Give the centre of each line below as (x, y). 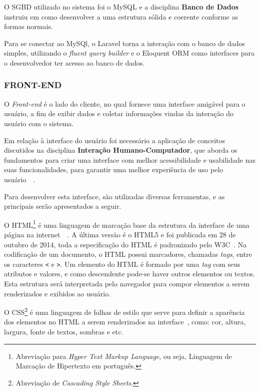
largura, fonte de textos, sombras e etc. (64, 332)
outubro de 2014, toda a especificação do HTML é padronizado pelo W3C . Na (125, 244)
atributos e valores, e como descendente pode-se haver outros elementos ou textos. (129, 274)
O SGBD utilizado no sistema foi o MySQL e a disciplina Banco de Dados (121, 7)
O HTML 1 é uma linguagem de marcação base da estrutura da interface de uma (127, 224)
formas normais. (28, 26)
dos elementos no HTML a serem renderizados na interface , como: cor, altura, (125, 322)
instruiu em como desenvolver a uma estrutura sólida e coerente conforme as (121, 16)
